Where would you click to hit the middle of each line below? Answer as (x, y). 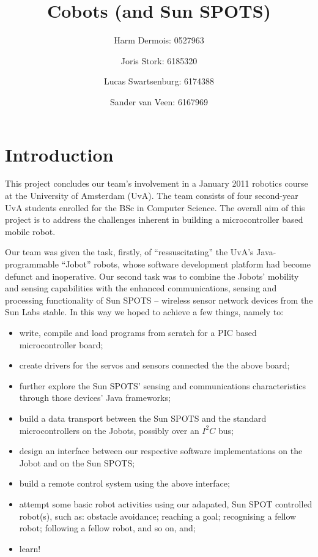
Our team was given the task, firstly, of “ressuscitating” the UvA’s (129, 252)
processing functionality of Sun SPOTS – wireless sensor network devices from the (159, 300)
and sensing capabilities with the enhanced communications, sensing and (141, 288)
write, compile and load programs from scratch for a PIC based (138, 332)
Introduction (59, 154)
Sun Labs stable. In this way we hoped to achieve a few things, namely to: (144, 312)
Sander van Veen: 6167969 (159, 101)
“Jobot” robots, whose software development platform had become (186, 264)
